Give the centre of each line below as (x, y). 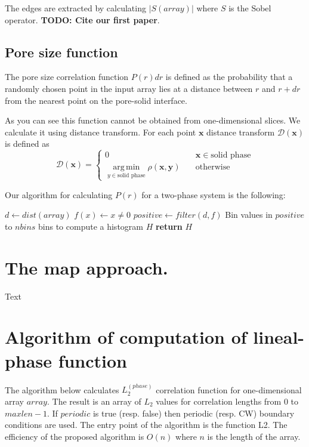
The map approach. (86, 267)
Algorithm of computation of (126, 337)
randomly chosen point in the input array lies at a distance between (129, 88)
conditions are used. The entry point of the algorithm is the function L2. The (146, 425)
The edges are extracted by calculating (75, 8)
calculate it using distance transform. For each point (101, 132)
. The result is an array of (94, 401)
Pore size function (61, 52)
